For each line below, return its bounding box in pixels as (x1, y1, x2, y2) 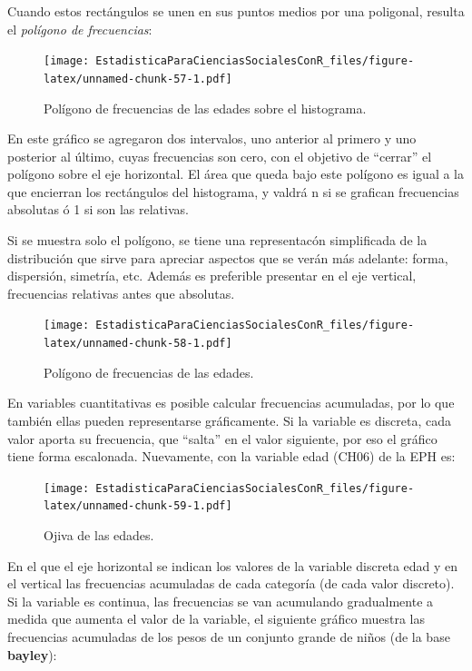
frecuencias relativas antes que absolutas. (7, 283, 235, 302)
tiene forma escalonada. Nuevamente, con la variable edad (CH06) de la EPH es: (7, 447, 456, 466)
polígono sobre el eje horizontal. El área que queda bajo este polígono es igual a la (7, 164, 464, 183)
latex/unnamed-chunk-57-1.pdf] (44, 72, 232, 85)
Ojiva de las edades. (44, 526, 154, 545)
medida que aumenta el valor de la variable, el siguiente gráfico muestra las (7, 609, 426, 628)
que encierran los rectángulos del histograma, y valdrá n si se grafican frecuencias (7, 182, 459, 201)
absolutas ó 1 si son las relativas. (7, 200, 189, 219)
